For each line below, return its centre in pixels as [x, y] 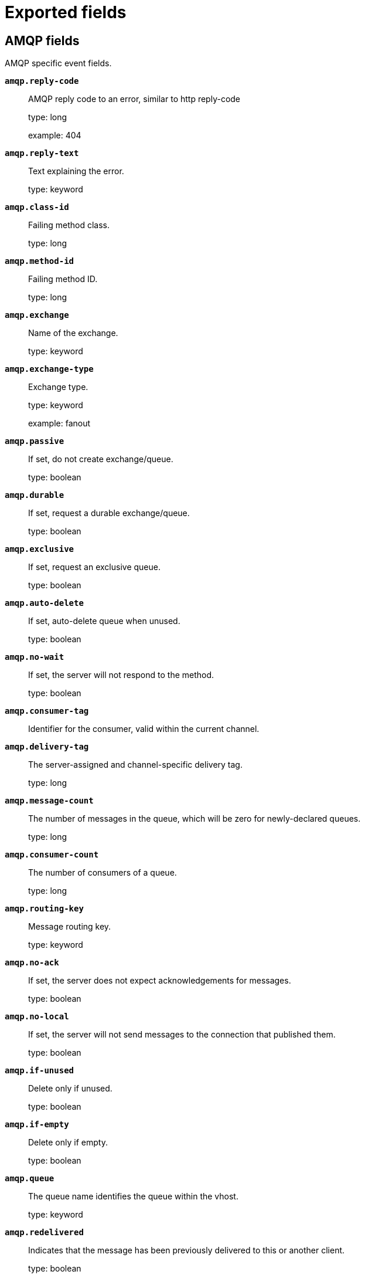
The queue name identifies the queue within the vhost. [133, 1196]
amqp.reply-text [42, 153]
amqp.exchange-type [49, 369]
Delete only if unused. [70, 1089]
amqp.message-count [49, 801]
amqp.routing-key [44, 909]
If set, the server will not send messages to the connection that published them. [182, 1035]
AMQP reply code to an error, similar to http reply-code [134, 99]
